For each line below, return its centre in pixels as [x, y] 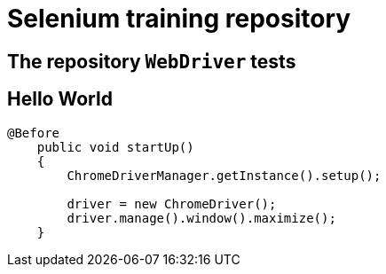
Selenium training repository [179, 19]
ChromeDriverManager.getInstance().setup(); [224, 175]
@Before [34, 133]
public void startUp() [115, 147]
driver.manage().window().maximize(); [201, 218]
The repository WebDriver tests [152, 61]
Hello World [60, 99]
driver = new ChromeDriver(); [172, 204]
